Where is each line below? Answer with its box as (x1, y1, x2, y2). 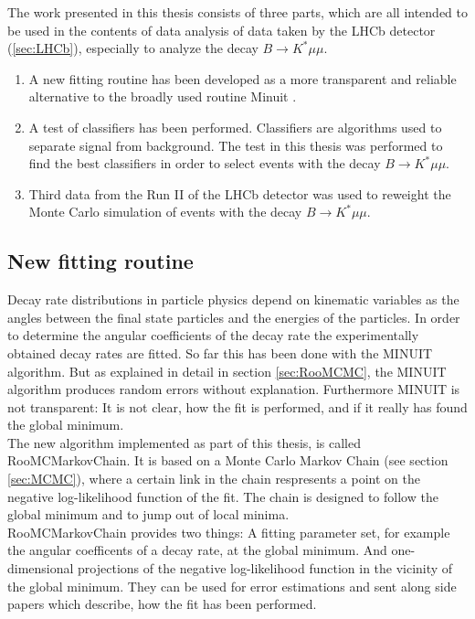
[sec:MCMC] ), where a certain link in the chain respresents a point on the (7, 469, 420, 488)
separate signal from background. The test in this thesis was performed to (28, 135, 443, 155)
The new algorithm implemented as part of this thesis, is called (7, 432, 361, 452)
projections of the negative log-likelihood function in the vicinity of (78, 559, 453, 578)
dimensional (7, 559, 74, 578)
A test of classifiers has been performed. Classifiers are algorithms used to (28, 117, 442, 136)
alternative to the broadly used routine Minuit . (28, 87, 297, 106)
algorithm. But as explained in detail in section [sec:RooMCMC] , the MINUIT (7, 361, 447, 380)
